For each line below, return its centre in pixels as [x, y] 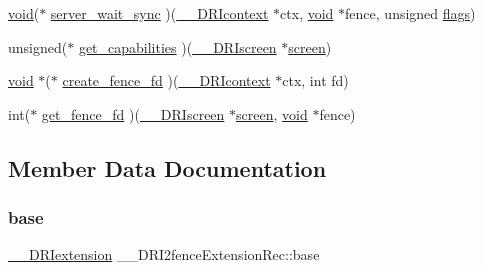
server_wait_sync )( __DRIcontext [159, 13]
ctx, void [307, 13]
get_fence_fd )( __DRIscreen [133, 113]
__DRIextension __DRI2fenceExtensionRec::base [164, 254]
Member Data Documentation [167, 167]
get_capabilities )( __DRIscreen [177, 46]
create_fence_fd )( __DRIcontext [166, 80]
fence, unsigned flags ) [410, 13]
